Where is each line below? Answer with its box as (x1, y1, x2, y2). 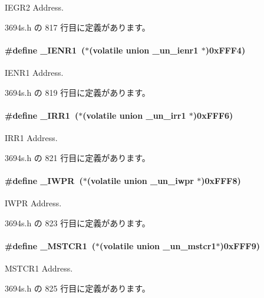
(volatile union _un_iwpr (87, 174, 194, 186)
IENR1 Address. (5, 66, 64, 78)
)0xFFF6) (193, 109, 233, 121)
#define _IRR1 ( (5, 109, 79, 121)
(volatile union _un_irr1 (82, 109, 186, 121)
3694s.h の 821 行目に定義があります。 (5, 151, 150, 163)
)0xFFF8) (201, 174, 241, 186)
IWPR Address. (5, 196, 62, 209)
